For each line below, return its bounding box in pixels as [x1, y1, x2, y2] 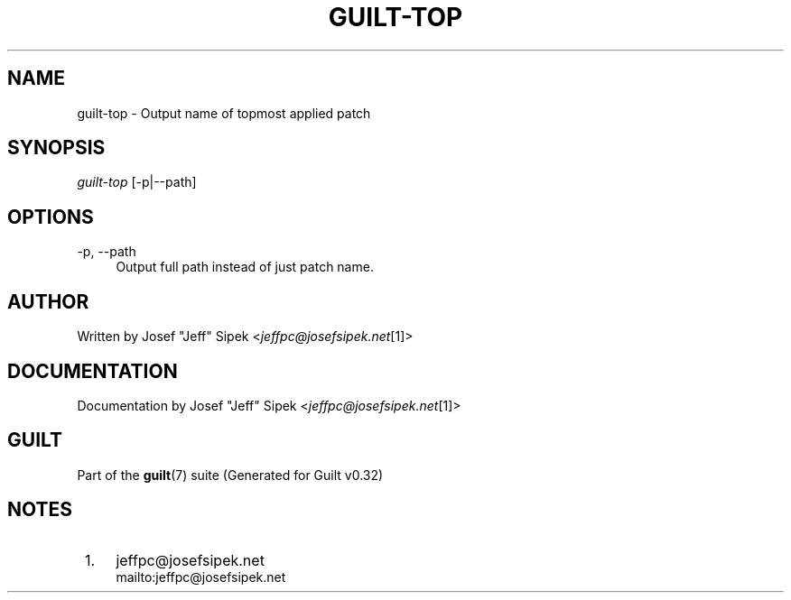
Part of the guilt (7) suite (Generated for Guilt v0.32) [77, 466, 384, 483]
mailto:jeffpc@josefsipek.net [116, 568, 286, 585]
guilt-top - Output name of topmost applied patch [77, 105, 371, 121]
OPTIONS [7, 205, 94, 228]
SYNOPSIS [7, 136, 106, 160]
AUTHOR [7, 290, 89, 313]
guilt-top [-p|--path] [77, 174, 197, 190]
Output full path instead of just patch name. [116, 259, 374, 275]
